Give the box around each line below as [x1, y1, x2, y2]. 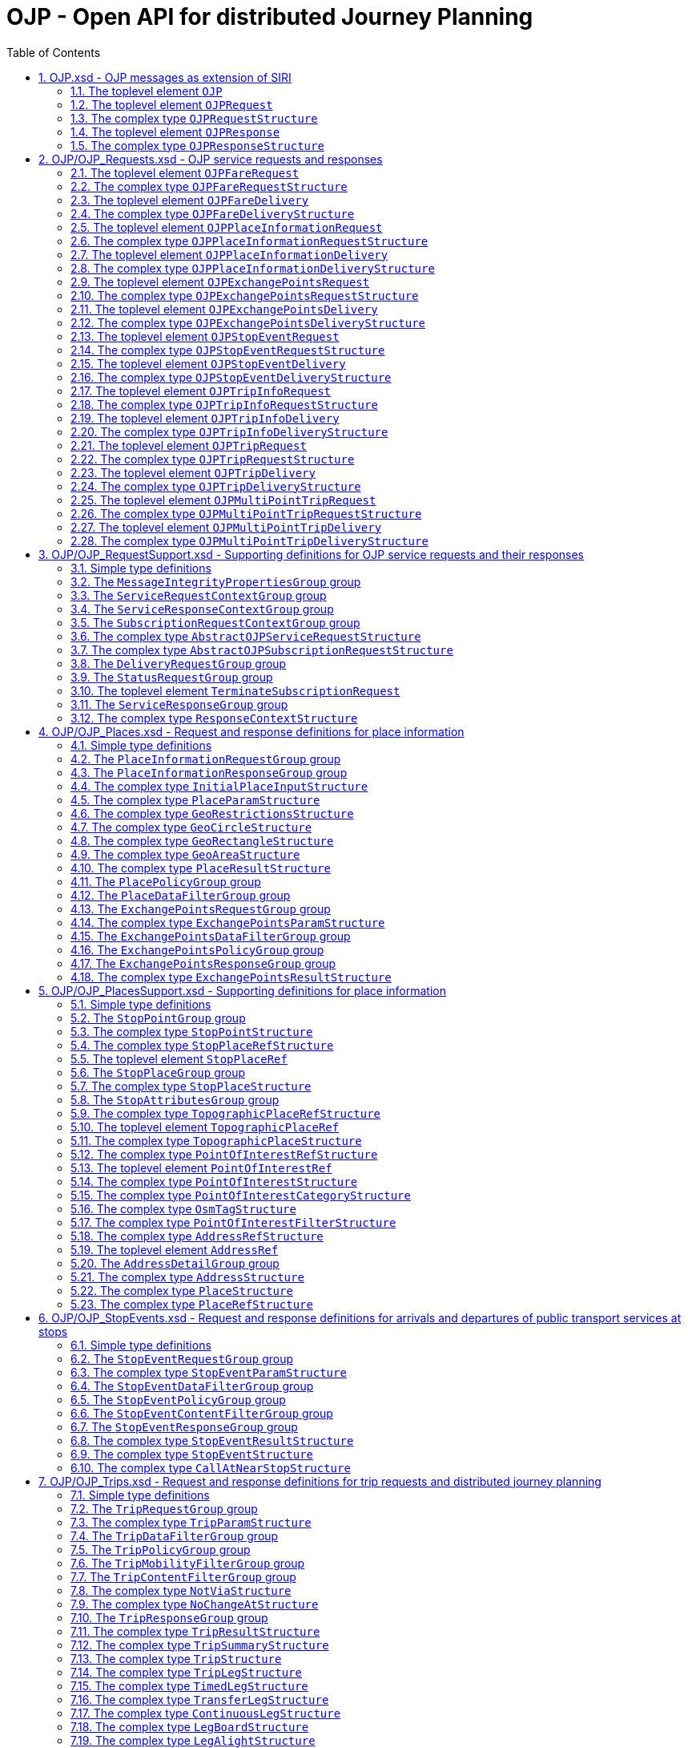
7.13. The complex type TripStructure [70, 1651, 282, 1665]
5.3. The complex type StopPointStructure [70, 1024, 313, 1038]
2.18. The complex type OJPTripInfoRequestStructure [70, 397, 378, 411]
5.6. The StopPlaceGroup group [70, 1065, 246, 1079]
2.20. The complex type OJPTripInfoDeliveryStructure [70, 424, 388, 439]
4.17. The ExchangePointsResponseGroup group [70, 956, 336, 970]
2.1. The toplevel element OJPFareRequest [70, 165, 300, 180]
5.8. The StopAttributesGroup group [70, 1092, 280, 1107]
